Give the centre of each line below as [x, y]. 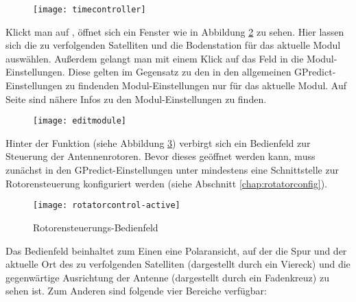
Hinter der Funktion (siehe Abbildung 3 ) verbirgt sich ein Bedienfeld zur [158, 142]
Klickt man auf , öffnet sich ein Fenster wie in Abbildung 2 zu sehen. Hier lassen [175, 31]
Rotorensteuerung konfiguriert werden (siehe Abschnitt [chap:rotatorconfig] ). [166, 183]
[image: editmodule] [80, 121]
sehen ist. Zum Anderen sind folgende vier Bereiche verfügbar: [136, 291]
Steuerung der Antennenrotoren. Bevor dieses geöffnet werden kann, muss [161, 156]
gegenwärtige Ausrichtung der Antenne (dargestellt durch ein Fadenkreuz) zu [167, 277]
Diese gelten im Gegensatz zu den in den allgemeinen [180, 72]
